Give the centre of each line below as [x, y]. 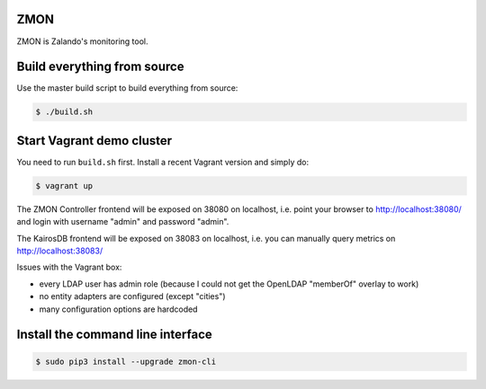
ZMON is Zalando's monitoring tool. [82, 41]
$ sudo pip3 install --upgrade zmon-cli [126, 361]
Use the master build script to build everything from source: [127, 88]
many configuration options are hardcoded [118, 309]
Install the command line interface [115, 335]
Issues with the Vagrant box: [69, 267]
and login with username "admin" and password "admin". [123, 222]
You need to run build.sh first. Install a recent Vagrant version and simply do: [163, 162]
